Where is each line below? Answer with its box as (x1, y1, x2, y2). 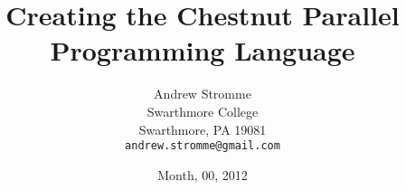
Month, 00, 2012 (157, 165, 248, 184)
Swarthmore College (146, 101, 259, 120)
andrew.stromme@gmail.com (125, 139, 280, 153)
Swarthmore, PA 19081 (138, 119, 267, 138)
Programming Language (50, 32, 355, 69)
